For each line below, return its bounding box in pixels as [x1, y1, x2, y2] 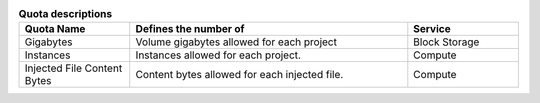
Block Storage [413, 35, 480, 49]
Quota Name [24, 22, 86, 36]
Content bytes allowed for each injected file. [135, 68, 344, 82]
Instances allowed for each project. [135, 48, 302, 62]
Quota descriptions [18, 7, 113, 21]
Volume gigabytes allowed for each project [135, 35, 337, 49]
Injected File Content [24, 61, 123, 75]
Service [413, 22, 451, 36]
